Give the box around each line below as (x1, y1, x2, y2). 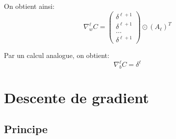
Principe (4, 121, 48, 136)
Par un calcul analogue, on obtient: (4, 50, 109, 60)
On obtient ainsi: (4, 1, 55, 11)
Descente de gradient (4, 87, 149, 108)
